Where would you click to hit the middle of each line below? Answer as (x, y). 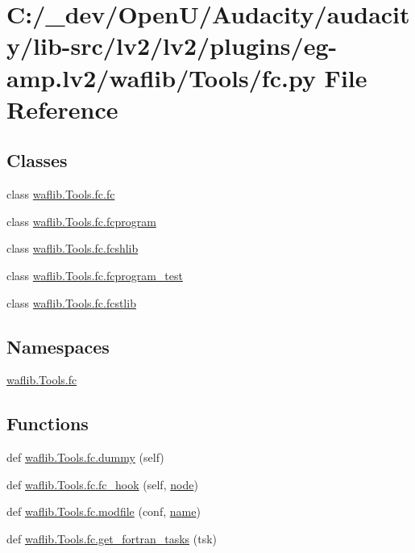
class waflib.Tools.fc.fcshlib (73, 248)
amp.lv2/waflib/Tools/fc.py (161, 77)
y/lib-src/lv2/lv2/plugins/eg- (172, 46)
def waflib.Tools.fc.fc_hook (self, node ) (102, 484)
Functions (48, 423)
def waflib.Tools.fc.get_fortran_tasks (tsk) (112, 538)
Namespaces (58, 346)
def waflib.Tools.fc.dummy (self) (85, 457)
